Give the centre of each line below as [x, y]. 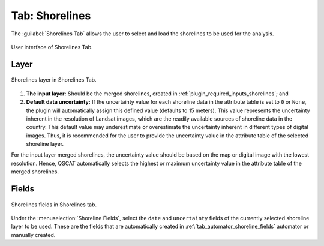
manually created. [33, 235]
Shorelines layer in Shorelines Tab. [54, 80]
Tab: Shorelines [51, 16]
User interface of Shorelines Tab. [52, 47]
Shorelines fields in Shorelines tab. [54, 205]
